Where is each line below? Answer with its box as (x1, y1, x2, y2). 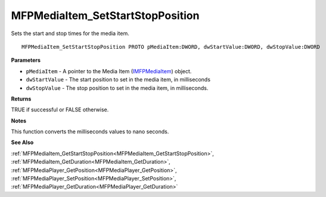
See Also (11, 139, 34, 146)
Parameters (11, 57, 41, 64)
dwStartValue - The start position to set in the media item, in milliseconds (26, 76, 211, 83)
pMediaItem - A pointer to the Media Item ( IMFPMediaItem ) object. (26, 67, 192, 74)
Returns (11, 95, 32, 102)
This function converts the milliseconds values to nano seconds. (11, 128, 169, 135)
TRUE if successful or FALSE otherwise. (11, 106, 109, 113)
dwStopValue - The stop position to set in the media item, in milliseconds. (26, 84, 209, 92)
